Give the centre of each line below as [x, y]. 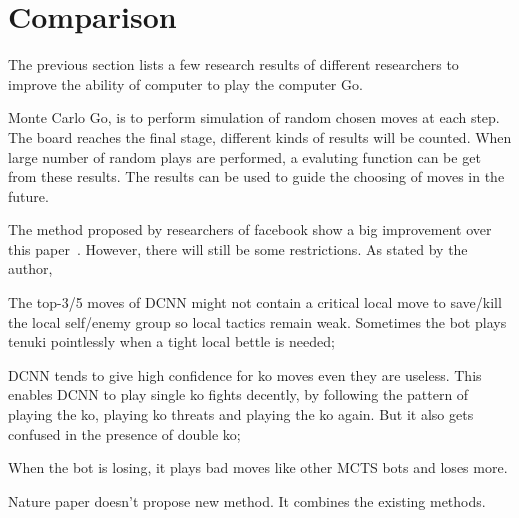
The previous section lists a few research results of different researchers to [233, 64]
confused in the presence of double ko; [124, 433]
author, [30, 268]
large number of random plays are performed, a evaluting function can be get [244, 156]
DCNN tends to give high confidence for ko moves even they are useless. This [245, 374]
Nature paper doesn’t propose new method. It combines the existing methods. [247, 500]
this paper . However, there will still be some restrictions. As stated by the [238, 248]
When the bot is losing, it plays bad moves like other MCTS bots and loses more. [258, 467]
